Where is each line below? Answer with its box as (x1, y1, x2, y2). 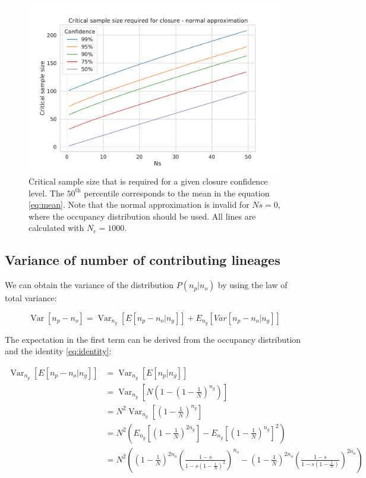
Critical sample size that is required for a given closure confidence (29, 174, 268, 187)
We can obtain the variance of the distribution (5, 279, 174, 291)
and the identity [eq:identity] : (5, 345, 112, 357)
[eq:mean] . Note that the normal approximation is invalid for (29, 198, 250, 211)
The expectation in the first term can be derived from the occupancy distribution (5, 333, 301, 345)
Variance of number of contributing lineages (5, 251, 280, 269)
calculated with (29, 221, 84, 234)
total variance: (5, 292, 57, 304)
